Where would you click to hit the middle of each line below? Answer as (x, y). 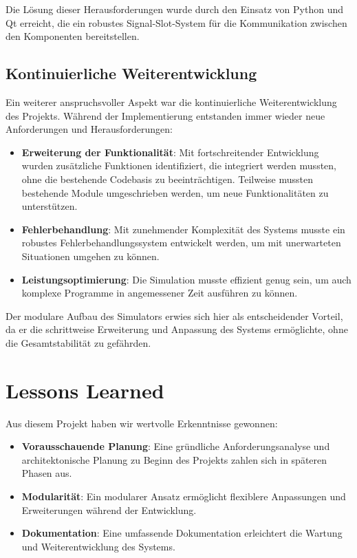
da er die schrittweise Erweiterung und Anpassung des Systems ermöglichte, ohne (177, 329)
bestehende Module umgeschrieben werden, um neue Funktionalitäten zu (175, 192)
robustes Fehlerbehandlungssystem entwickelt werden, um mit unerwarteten (181, 243)
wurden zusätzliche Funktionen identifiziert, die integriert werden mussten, (179, 165)
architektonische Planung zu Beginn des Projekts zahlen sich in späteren (174, 459)
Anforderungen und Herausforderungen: (89, 129)
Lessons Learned (85, 390)
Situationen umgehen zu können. (90, 256)
